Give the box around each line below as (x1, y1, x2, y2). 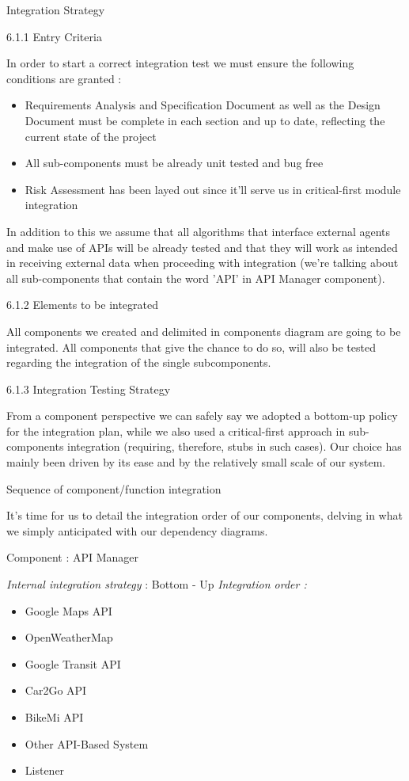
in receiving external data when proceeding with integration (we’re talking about (6, 254, 399, 271)
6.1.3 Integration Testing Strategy (6, 380, 171, 397)
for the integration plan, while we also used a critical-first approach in (6, 422, 346, 439)
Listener (25, 762, 65, 779)
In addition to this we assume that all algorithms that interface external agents (6, 223, 391, 239)
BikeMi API (25, 709, 84, 725)
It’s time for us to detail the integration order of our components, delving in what (6, 507, 403, 524)
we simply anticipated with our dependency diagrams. (6, 522, 268, 539)
